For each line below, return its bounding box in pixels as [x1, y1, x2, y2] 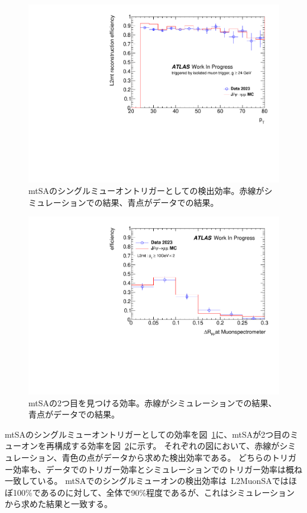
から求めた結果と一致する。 [5, 498, 112, 510]
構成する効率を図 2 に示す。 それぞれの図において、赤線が [54, 439, 280, 452]
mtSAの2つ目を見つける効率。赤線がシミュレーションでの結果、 [28, 396, 277, 409]
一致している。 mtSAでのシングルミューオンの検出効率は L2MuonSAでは [5, 474, 289, 487]
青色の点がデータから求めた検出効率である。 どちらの [62, 451, 272, 464]
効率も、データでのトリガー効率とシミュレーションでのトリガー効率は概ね [12, 463, 303, 475]
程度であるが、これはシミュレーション [146, 486, 295, 498]
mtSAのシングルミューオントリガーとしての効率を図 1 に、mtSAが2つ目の [5, 428, 290, 440]
